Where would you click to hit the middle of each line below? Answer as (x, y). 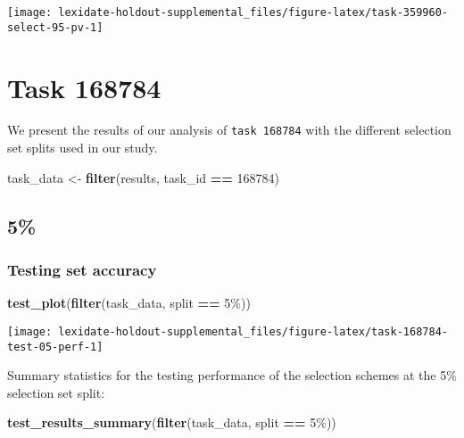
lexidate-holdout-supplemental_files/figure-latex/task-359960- (253, 12)
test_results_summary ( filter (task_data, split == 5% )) (172, 422)
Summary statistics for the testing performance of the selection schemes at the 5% (232, 375)
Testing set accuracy (82, 269)
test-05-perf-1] (55, 347)
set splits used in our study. (83, 148)
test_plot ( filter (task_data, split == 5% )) (129, 303)
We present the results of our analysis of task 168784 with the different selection (229, 130)
